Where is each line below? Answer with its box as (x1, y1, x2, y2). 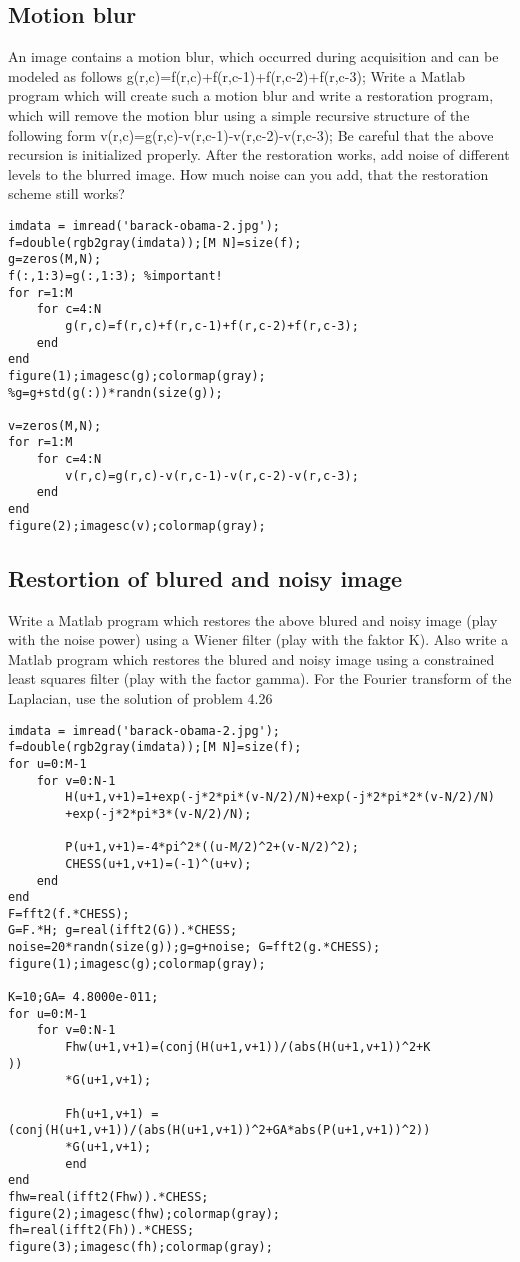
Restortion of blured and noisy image (8, 562, 403, 593)
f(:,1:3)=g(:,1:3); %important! (8, 268, 223, 283)
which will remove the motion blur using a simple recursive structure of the (8, 104, 470, 125)
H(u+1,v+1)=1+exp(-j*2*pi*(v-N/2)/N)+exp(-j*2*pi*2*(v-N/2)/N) (65, 790, 495, 805)
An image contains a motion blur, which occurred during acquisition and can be (8, 46, 499, 67)
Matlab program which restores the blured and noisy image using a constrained (8, 648, 495, 669)
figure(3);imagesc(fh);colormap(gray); (8, 1239, 273, 1254)
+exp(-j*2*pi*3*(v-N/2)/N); (65, 806, 252, 821)
